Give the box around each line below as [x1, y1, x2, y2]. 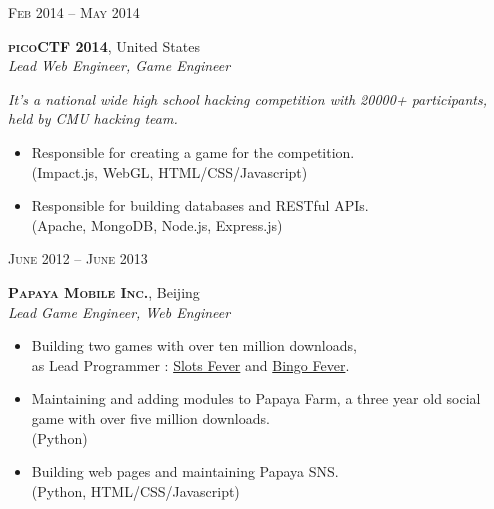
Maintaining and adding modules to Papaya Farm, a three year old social [31, 388, 481, 409]
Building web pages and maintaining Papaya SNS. [31, 461, 339, 482]
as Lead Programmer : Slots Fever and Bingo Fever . [31, 354, 350, 375]
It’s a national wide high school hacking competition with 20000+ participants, [8, 88, 487, 109]
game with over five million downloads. [31, 407, 270, 428]
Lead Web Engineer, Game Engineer [8, 55, 231, 76]
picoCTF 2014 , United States [8, 35, 200, 56]
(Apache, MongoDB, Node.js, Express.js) [31, 214, 283, 235]
